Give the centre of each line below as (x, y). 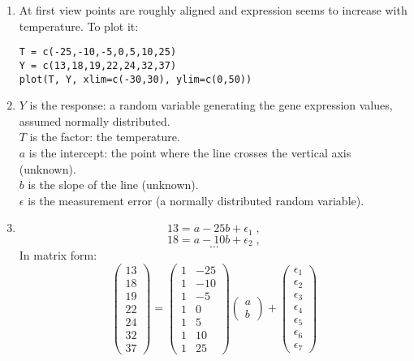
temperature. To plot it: (79, 26)
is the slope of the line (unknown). (113, 185)
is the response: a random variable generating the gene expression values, (211, 105)
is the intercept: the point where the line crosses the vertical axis (190, 152)
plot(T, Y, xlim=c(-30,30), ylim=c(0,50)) (136, 79)
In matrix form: (58, 255)
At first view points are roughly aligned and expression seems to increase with (213, 10)
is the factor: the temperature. (105, 137)
